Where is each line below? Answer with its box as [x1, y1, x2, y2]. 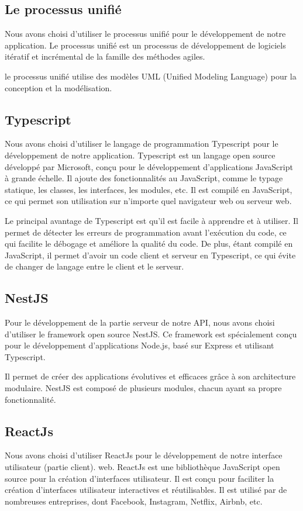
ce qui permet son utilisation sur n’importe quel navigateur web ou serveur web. [5, 195, 292, 207]
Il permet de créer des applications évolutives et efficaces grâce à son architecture [5, 370, 296, 382]
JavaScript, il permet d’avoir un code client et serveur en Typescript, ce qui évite [5, 248, 296, 261]
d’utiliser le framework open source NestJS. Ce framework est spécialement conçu [5, 327, 297, 340]
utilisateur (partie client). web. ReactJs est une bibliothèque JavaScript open [5, 461, 280, 473]
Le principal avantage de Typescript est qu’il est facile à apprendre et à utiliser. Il [5, 214, 298, 226]
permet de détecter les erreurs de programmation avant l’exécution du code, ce [5, 226, 287, 238]
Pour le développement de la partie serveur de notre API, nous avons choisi [5, 316, 275, 329]
